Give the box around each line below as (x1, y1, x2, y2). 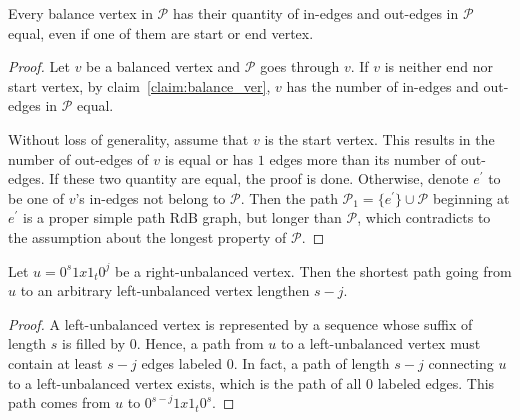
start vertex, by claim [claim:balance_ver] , (8, 75, 271, 96)
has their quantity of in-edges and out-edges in (172, 3, 459, 23)
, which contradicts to (357, 207, 491, 228)
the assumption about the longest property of (8, 226, 287, 247)
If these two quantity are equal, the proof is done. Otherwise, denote (49, 168, 469, 189)
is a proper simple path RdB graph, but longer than (23, 207, 342, 228)
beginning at (432, 187, 510, 208)
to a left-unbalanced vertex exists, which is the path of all (8, 372, 362, 393)
